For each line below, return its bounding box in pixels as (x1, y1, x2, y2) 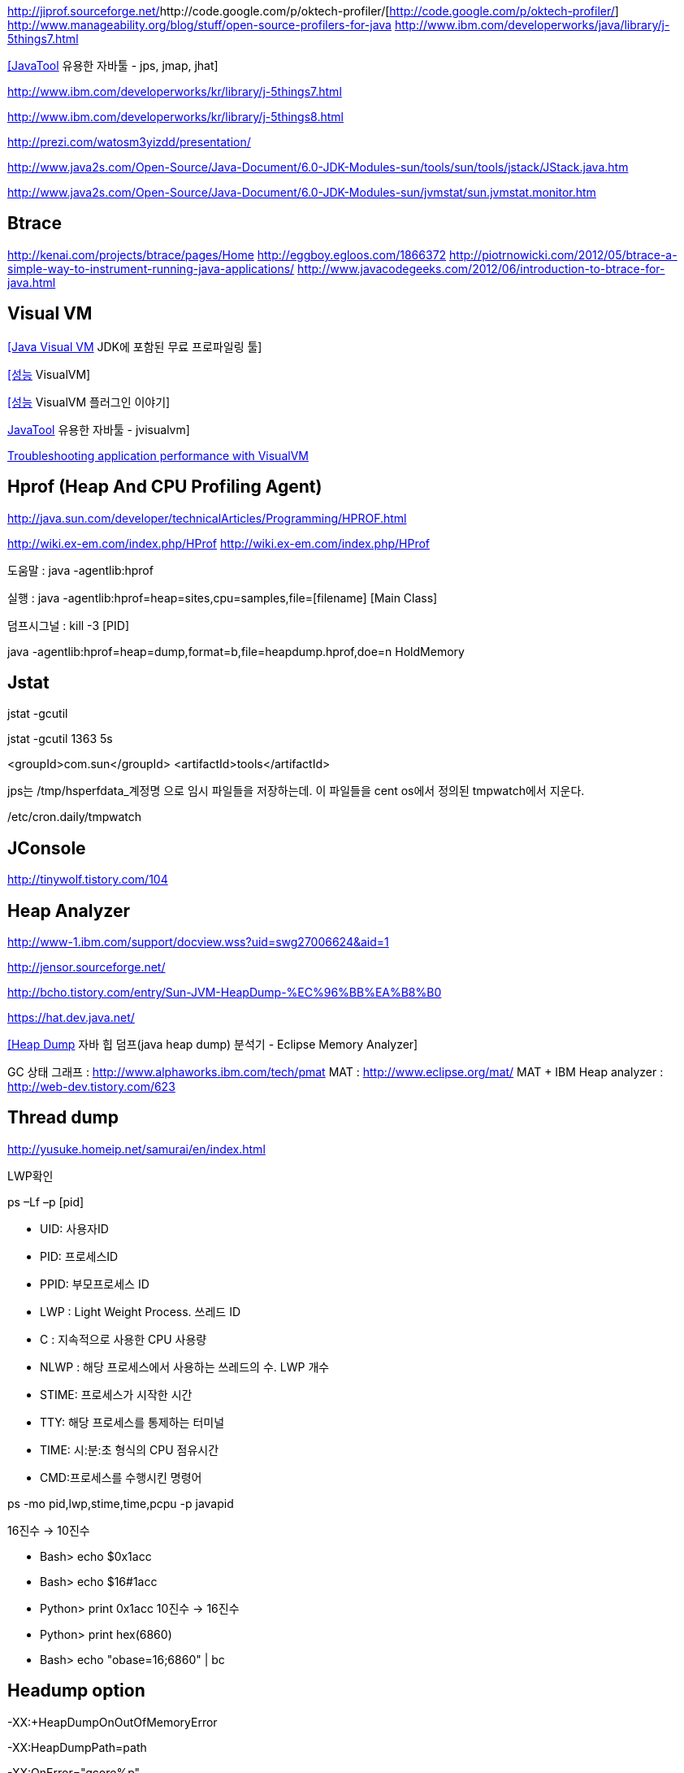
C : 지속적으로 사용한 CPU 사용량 (40, 1332, 207, 1346)
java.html (7, 275, 56, 289)
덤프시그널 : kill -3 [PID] (7, 618, 129, 632)
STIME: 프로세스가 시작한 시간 (40, 1387, 193, 1401)
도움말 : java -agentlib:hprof (7, 563, 154, 577)
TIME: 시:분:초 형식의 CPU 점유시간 (40, 1442, 219, 1457)
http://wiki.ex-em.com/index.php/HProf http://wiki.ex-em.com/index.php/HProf (7, 536, 431, 550)
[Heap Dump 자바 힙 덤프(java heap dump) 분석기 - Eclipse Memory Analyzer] (7, 1037, 418, 1052)
